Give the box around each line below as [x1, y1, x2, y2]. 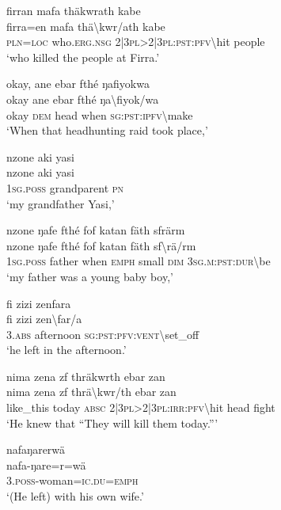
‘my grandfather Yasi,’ [6, 195, 115, 211]
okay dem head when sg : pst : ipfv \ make [6, 106, 193, 123]
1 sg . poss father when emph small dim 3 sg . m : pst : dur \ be [6, 253, 271, 269]
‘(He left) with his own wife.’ [6, 488, 144, 504]
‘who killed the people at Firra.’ [6, 48, 160, 65]
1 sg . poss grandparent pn [6, 179, 124, 196]
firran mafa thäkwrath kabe [6, 2, 141, 18]
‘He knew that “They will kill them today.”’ [6, 414, 218, 431]
